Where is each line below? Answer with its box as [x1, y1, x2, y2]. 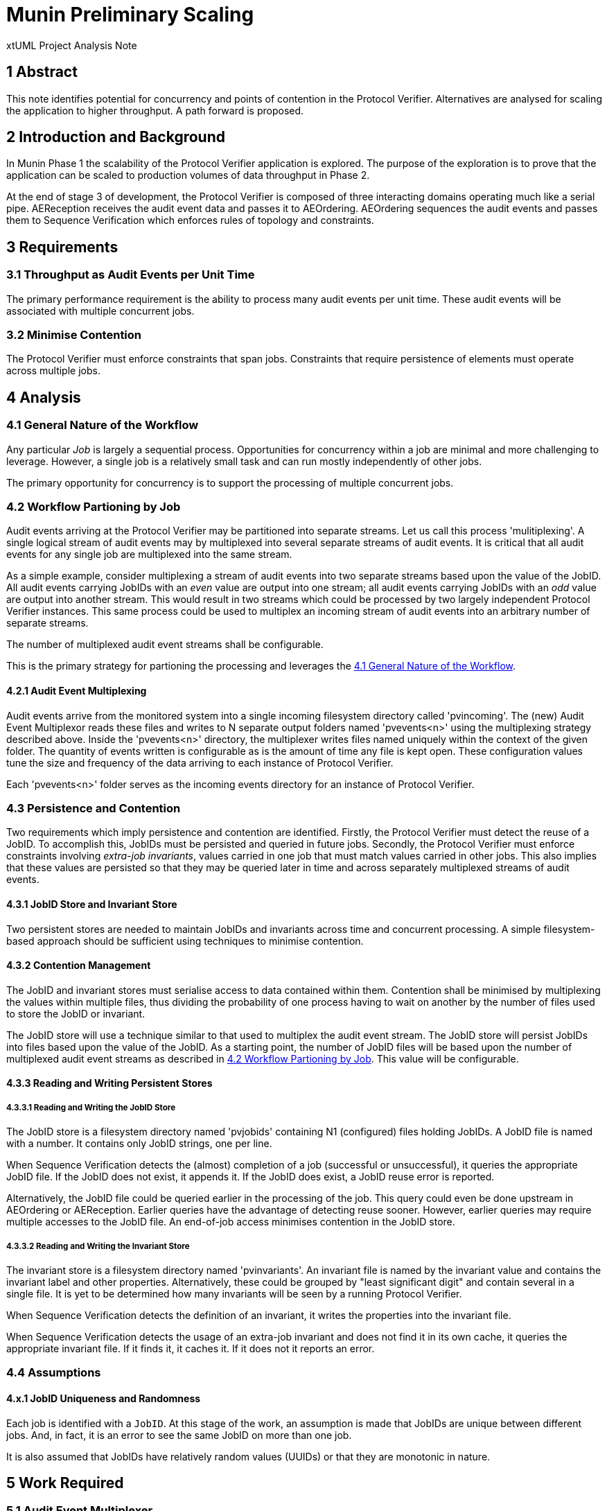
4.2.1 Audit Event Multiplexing [6, 684, 147, 697]
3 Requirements [6, 238, 118, 256]
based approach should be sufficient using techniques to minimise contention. [6, 934, 364, 947]
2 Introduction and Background [6, 128, 225, 146]
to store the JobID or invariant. [6, 1007, 146, 1020]
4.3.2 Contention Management [6, 959, 151, 972]
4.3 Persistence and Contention [6, 801, 181, 815]
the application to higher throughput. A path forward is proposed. [6, 104, 304, 116]
